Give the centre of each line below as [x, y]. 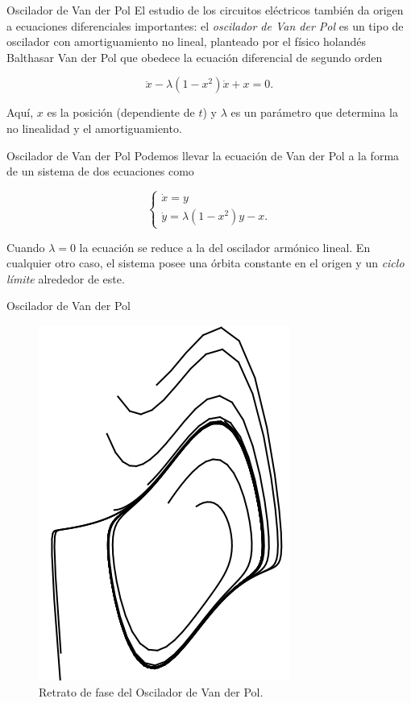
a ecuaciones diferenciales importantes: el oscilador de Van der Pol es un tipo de [205, 25]
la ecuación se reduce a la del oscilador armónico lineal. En [225, 247]
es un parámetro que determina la [314, 112]
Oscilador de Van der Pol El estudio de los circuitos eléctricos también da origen [205, 10]
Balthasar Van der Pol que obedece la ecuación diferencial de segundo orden [195, 57]
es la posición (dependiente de [121, 112]
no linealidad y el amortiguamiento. [94, 128]
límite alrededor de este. [66, 278]
